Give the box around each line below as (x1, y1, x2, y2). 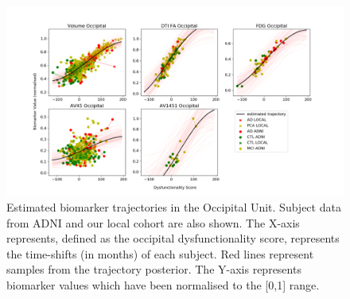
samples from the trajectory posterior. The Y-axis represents (6, 261, 301, 278)
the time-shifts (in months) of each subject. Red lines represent (6, 245, 314, 262)
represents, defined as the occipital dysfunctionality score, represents (6, 230, 340, 247)
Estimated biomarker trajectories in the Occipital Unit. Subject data (6, 199, 341, 216)
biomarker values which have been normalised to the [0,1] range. (6, 277, 320, 293)
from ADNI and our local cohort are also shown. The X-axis (6, 214, 300, 231)
